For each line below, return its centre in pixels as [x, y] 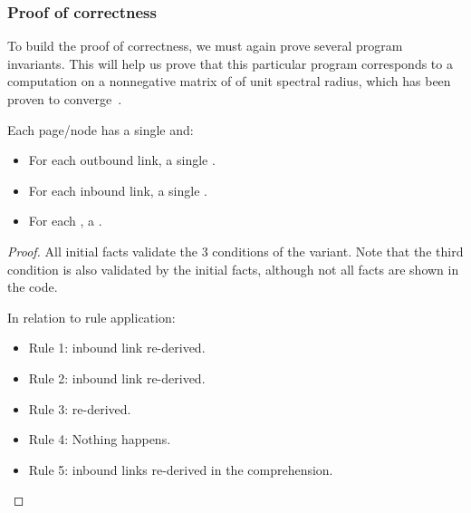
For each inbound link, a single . [118, 190]
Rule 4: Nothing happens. [100, 439]
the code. [33, 287]
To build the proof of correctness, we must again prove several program [205, 46]
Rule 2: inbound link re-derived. [117, 377]
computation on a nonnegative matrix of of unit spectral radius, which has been [229, 81]
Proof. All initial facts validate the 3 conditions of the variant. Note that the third [235, 251]
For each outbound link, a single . [122, 160]
